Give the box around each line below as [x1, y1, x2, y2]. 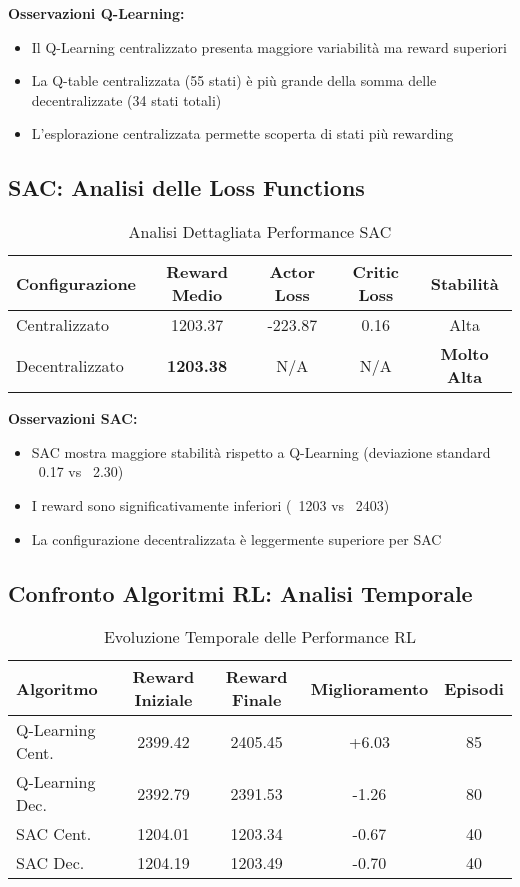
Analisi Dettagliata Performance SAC [128, 220, 392, 244]
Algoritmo [16, 676, 98, 700]
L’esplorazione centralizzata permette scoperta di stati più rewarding [31, 123, 454, 144]
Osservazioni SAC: [8, 408, 138, 429]
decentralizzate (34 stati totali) [31, 89, 222, 110]
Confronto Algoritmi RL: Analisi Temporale [8, 577, 473, 608]
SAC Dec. [16, 851, 85, 875]
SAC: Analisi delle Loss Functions [8, 172, 365, 203]
